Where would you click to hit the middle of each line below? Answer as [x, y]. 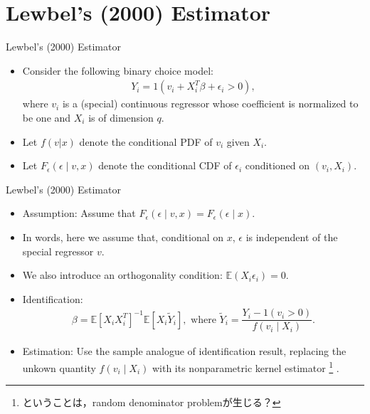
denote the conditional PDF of [146, 141]
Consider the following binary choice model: [118, 70]
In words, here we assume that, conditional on [123, 237]
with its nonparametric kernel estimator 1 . [245, 366]
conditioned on [277, 165]
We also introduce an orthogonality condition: [122, 275]
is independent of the [292, 237]
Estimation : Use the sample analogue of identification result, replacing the [184, 351]
